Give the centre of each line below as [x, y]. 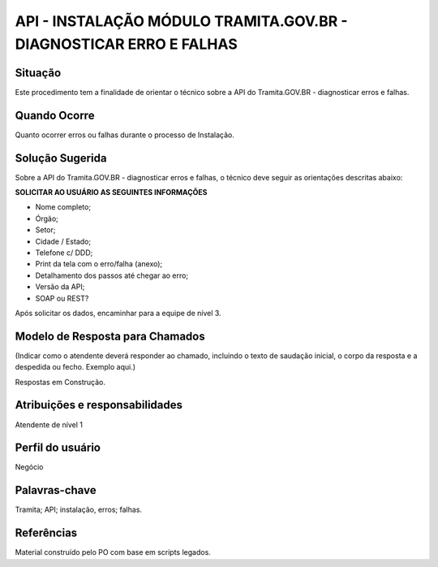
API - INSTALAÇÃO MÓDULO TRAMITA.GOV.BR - [181, 21]
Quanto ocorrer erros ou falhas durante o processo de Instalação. [125, 135]
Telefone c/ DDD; [64, 253]
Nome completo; [63, 207]
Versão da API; [60, 287]
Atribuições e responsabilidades [99, 405]
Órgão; [47, 219]
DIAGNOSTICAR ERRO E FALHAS [127, 44]
